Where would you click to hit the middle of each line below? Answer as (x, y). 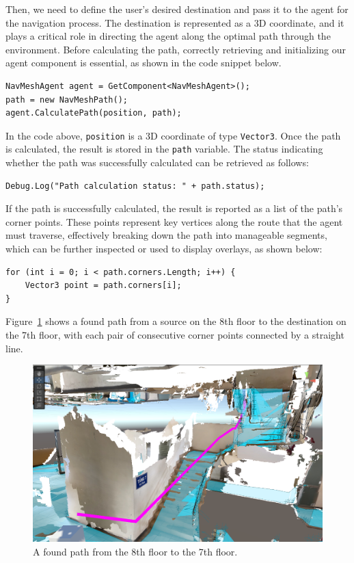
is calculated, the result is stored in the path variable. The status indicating (164, 149)
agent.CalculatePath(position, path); (94, 113)
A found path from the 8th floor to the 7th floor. (135, 551)
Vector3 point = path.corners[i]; (103, 286)
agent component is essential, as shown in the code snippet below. (144, 63)
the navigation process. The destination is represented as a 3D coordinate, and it (175, 22)
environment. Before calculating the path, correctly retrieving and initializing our (176, 49)
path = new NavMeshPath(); (67, 100)
